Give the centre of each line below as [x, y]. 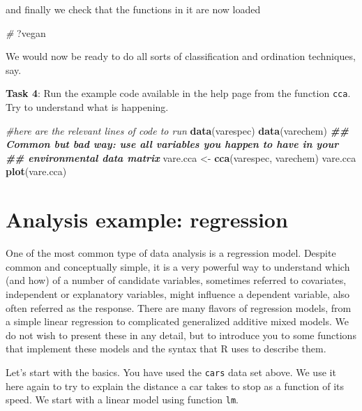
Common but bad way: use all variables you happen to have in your [172, 144]
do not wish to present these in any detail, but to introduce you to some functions [181, 335]
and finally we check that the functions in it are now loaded [133, 9]
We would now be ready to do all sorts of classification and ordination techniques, [181, 56]
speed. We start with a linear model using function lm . [122, 399]
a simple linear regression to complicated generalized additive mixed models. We [177, 321]
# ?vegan [26, 32]
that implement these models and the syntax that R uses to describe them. [166, 349]
